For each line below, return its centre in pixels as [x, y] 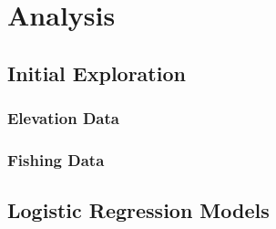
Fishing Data [56, 159]
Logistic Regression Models [138, 210]
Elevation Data [63, 118]
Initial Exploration [97, 73]
